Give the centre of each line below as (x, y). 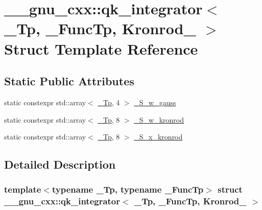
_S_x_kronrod (158, 137)
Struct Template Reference (101, 48)
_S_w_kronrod (159, 119)
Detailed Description (60, 164)
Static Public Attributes (69, 81)
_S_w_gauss (155, 102)
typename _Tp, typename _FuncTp (128, 189)
